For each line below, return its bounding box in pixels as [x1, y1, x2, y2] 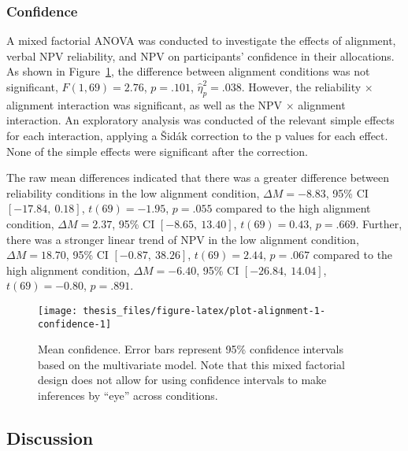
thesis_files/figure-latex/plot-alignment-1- [83, 305, 326, 316]
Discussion [6, 426, 94, 449]
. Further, [355, 215, 402, 231]
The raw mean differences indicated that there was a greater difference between [6, 169, 390, 186]
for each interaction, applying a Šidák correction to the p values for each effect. [6, 127, 388, 143]
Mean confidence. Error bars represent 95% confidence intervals [38, 341, 344, 357]
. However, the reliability [241, 79, 362, 94]
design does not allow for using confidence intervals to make [38, 372, 327, 388]
